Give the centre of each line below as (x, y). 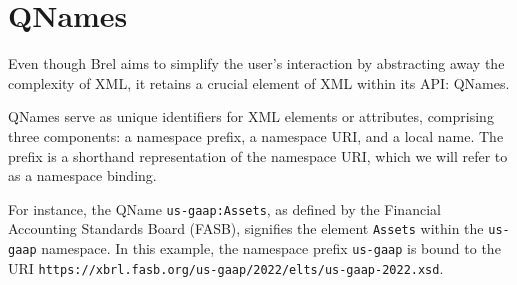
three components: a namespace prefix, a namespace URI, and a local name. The (256, 135)
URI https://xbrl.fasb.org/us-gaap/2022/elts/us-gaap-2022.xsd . (226, 267)
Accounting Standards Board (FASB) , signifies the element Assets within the (246, 228)
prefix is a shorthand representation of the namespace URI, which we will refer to (258, 155)
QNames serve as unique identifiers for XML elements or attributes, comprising (251, 116)
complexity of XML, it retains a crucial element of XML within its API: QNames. (259, 82)
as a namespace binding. (82, 175)
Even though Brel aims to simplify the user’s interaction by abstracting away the (256, 63)
